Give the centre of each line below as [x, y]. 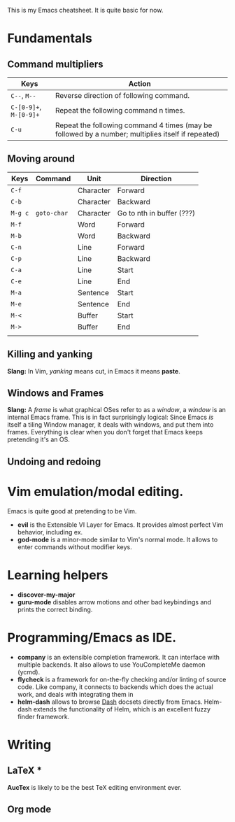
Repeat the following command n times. [120, 110]
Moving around [41, 159]
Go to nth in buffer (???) [156, 213]
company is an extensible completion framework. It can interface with [119, 657]
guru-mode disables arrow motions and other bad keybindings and [114, 602]
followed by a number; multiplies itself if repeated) [137, 134]
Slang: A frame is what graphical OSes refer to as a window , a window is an [116, 410]
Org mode [29, 810]
